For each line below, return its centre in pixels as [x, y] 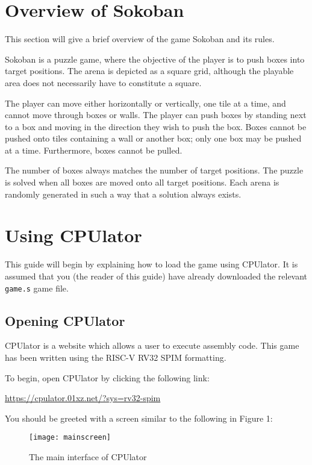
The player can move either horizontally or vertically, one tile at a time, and [145, 103]
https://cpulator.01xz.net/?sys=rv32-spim [83, 398]
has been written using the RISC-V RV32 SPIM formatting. [116, 357]
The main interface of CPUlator [88, 457]
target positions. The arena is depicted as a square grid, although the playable [149, 71]
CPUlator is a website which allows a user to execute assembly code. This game [152, 345]
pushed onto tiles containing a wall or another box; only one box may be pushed [153, 138]
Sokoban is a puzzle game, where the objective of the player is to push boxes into [155, 59]
